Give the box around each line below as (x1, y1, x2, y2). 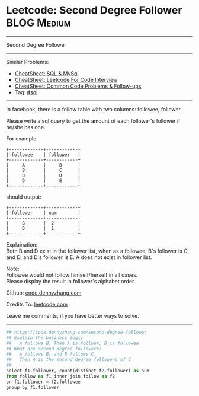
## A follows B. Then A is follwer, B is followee (6, 340, 139, 346)
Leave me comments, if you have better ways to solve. (6, 312, 139, 319)
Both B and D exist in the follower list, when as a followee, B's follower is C (6, 247, 188, 254)
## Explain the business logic (6, 334, 84, 341)
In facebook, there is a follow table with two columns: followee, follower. (6, 106, 182, 113)
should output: (6, 193, 41, 200)
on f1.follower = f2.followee (6, 379, 81, 385)
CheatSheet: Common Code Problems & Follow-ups (14, 82, 142, 90)
